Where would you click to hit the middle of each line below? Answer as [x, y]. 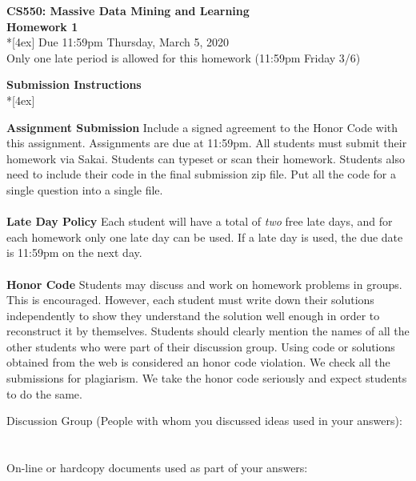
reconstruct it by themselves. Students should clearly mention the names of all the [208, 331]
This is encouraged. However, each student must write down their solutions [190, 300]
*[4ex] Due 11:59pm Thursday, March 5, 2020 [118, 42]
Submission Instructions [74, 84]
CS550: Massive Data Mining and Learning [128, 10]
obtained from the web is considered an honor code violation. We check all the [198, 362]
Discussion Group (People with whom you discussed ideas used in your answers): [204, 421]
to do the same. [44, 393]
